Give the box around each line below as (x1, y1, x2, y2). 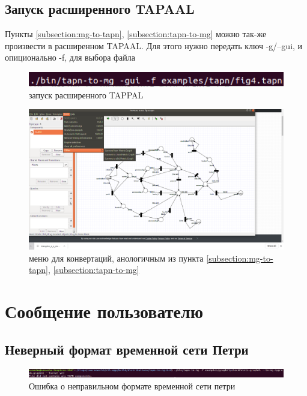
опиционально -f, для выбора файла (5, 51, 136, 64)
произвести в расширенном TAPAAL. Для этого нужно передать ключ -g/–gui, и (5, 39, 303, 52)
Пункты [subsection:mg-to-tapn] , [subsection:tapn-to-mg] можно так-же (5, 28, 267, 40)
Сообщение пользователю (5, 298, 204, 323)
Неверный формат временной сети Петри (5, 340, 249, 358)
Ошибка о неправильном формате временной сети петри (29, 379, 236, 392)
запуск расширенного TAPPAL (29, 88, 144, 101)
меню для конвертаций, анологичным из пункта (29, 251, 204, 264)
